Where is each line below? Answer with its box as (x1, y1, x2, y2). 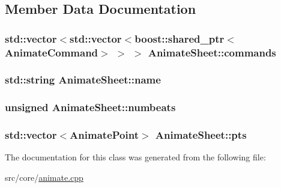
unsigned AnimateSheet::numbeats (5, 100, 176, 115)
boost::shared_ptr (134, 31, 225, 46)
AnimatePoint (70, 127, 139, 142)
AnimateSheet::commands (148, 44, 276, 59)
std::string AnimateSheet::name (5, 72, 161, 87)
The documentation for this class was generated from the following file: (5, 151, 266, 163)
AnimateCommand (5, 44, 98, 59)
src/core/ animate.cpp (5, 171, 83, 184)
